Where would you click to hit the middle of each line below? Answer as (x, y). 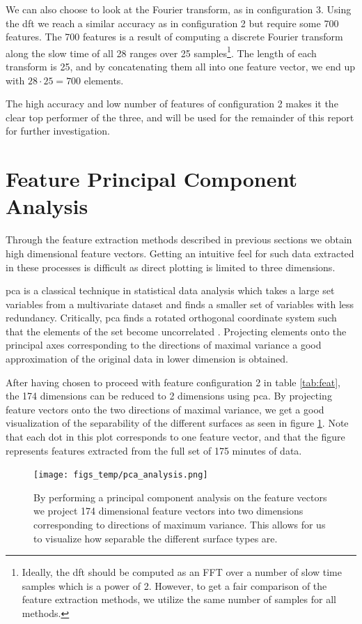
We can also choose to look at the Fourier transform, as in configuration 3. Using (179, 9)
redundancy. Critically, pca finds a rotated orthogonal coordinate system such (171, 318)
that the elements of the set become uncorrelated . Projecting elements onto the (176, 331)
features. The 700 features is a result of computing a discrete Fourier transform (174, 37)
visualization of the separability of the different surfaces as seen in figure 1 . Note (177, 423)
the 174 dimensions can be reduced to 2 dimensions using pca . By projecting (169, 396)
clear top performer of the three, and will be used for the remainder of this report (180, 117)
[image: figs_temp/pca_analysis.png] (121, 475)
